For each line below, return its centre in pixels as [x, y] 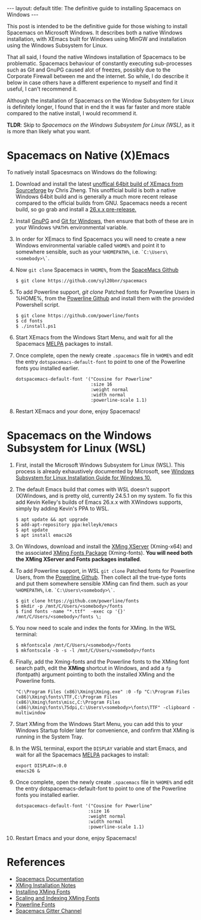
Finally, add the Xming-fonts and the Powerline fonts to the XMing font [102, 661]
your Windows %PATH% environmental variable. [71, 227]
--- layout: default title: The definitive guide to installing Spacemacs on [94, 8]
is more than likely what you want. [49, 131]
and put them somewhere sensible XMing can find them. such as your [102, 583]
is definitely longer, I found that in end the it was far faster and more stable [99, 107]
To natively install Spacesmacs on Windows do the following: [82, 172]
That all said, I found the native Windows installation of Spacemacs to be [96, 57]
